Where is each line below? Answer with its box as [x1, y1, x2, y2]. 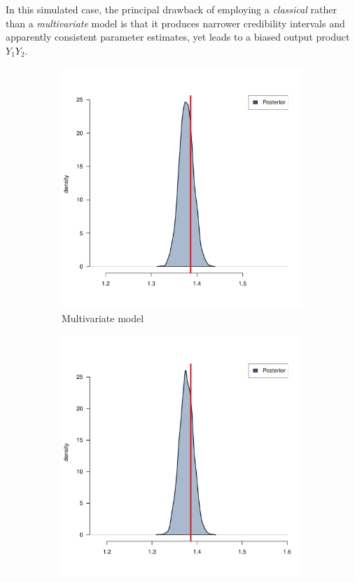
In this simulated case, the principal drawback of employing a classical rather [6, 2, 337, 16]
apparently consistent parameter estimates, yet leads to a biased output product [6, 29, 350, 44]
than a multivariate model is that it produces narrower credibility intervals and [6, 15, 345, 30]
